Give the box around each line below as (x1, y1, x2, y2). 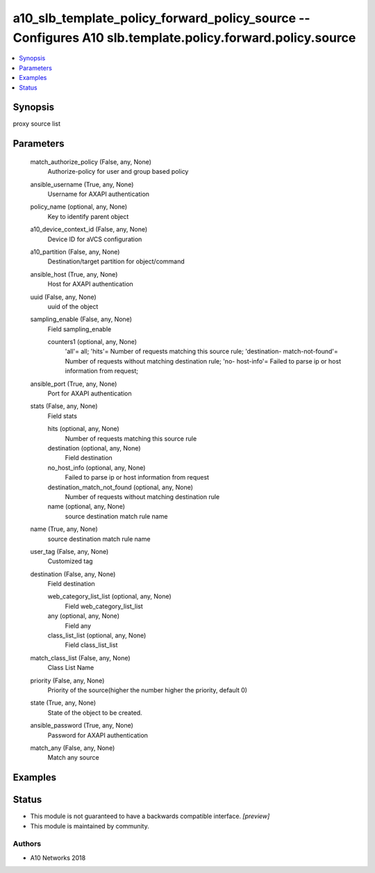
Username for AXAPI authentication (47, 190, 149, 198)
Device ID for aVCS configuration (47, 235, 142, 243)
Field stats (47, 411, 78, 420)
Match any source (47, 753, 100, 762)
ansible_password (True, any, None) (30, 721, 133, 730)
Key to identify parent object (47, 212, 129, 220)
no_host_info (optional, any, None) (47, 463, 146, 472)
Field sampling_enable (47, 325, 112, 333)
